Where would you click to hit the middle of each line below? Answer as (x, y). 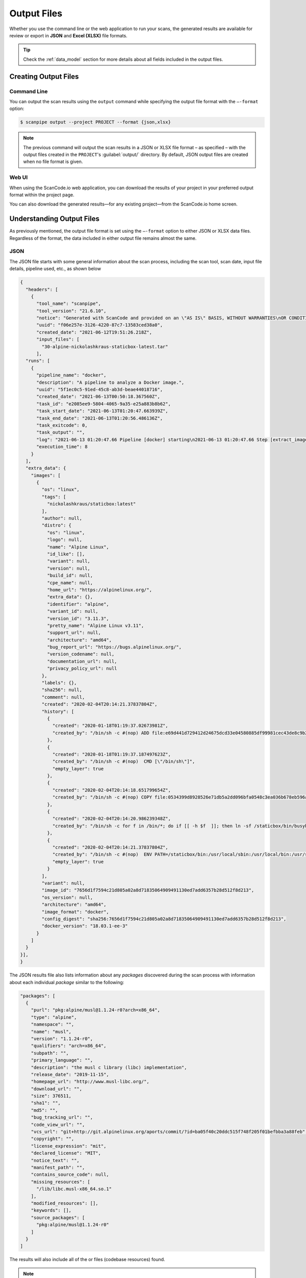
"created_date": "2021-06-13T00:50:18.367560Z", (98, 397)
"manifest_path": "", (58, 1167)
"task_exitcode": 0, (62, 425)
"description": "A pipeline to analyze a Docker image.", (110, 382)
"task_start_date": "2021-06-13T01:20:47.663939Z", (102, 411)
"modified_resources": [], (65, 1203)
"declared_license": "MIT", (66, 1153)
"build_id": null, (70, 576)
